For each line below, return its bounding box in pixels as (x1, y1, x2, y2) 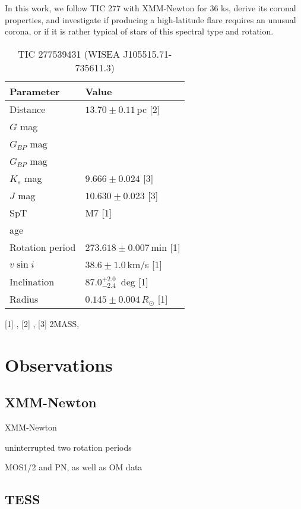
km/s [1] (127, 257, 162, 271)
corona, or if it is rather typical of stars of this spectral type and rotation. (5, 25, 274, 37)
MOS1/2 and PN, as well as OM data (5, 461, 142, 473)
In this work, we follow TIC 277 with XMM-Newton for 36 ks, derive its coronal (5, 2, 296, 14)
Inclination (9, 274, 55, 288)
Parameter (9, 84, 60, 98)
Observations (5, 352, 113, 376)
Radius (9, 291, 39, 306)
